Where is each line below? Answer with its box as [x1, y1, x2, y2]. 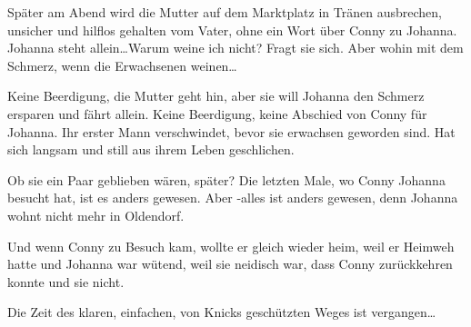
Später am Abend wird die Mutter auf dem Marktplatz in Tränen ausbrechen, [7, 3, 442, 21]
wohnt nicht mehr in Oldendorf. [7, 205, 185, 224]
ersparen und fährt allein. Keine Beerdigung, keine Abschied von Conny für [7, 104, 427, 123]
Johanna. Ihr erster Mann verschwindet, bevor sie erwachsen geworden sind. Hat [7, 122, 456, 141]
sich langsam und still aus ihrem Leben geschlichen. [7, 140, 295, 159]
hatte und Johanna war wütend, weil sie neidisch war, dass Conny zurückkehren [7, 254, 453, 273]
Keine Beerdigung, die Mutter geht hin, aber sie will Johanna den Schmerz [7, 86, 425, 105]
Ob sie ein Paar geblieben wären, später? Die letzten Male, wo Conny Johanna [7, 170, 446, 189]
